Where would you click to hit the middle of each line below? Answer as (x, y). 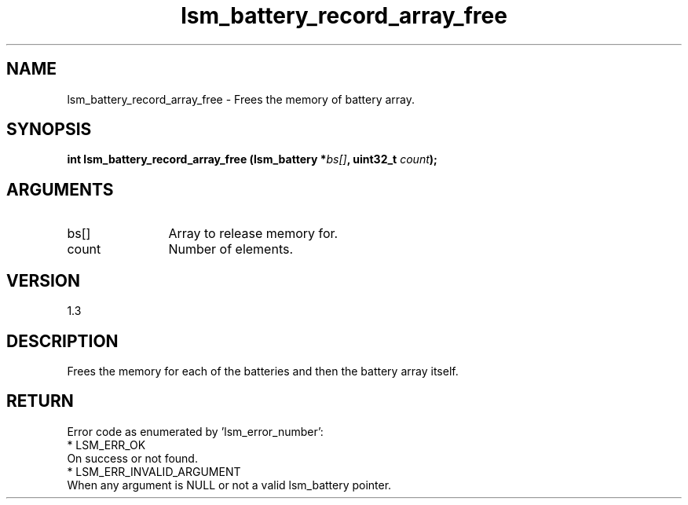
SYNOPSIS (49, 130)
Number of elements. (231, 249)
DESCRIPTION (62, 341)
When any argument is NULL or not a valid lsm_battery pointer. (229, 485)
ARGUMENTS (60, 189)
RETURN (40, 401)
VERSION (44, 280)
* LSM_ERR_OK (106, 445)
